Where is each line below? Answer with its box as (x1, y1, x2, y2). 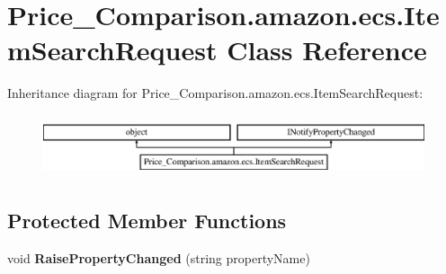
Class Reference (227, 31, 427, 68)
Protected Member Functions (7, 207, 287, 234)
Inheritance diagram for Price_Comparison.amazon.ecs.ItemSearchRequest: (7, 84, 424, 102)
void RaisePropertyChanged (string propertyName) (7, 248, 310, 267)
